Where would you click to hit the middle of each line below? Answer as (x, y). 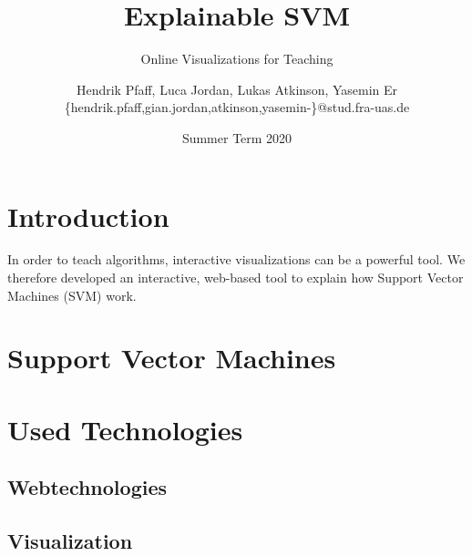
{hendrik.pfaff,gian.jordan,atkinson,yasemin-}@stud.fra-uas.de (237, 107)
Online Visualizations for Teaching (237, 59)
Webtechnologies (87, 487)
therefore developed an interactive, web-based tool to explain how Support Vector (236, 278)
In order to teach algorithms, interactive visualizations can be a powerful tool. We (236, 259)
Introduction (88, 216)
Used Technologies (125, 429)
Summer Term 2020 (237, 137)
